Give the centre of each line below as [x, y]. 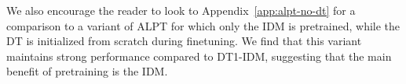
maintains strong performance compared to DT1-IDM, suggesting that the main [199, 56]
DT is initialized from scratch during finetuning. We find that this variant [184, 41]
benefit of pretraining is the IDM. [87, 71]
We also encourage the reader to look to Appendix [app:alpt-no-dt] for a [181, 10]
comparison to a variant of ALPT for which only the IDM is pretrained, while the [203, 25]
